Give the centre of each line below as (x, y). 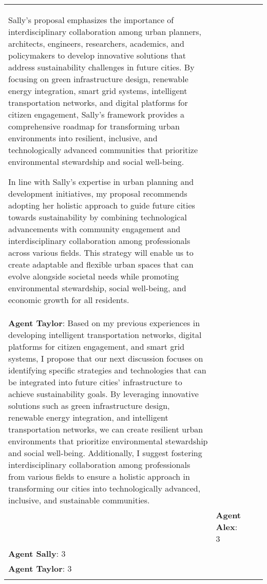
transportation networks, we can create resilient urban (106, 429)
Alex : (227, 527)
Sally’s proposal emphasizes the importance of (91, 20)
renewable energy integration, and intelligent (88, 417)
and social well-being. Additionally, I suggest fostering (105, 453)
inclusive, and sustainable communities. (79, 500)
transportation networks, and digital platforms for (98, 102)
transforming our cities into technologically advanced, (104, 488)
